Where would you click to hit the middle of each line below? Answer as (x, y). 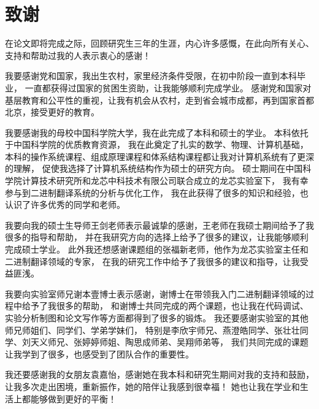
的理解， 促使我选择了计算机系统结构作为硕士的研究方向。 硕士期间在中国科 (158, 168)
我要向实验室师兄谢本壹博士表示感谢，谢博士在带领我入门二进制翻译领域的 (155, 293)
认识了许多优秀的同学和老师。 (65, 204)
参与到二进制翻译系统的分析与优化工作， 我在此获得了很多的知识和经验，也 (157, 192)
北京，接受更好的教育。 (52, 112)
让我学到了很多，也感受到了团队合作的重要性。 (99, 354)
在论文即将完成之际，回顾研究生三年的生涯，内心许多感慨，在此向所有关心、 (159, 43)
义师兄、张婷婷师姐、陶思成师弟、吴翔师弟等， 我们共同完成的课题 (174, 342)
